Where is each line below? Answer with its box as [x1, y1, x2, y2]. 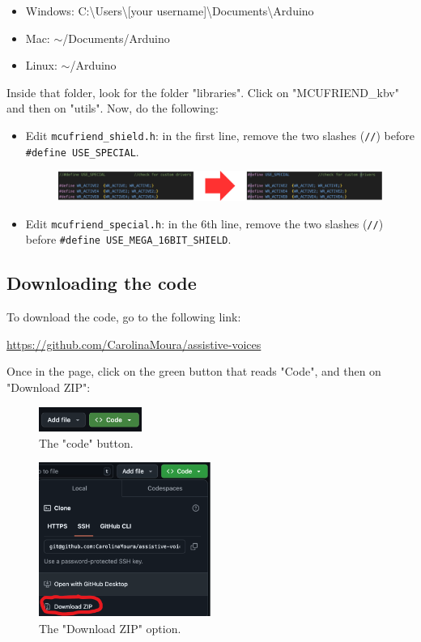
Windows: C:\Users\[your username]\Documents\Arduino [25, 2, 314, 19]
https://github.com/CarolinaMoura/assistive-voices [6, 335, 262, 352]
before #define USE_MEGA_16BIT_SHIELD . [25, 231, 232, 248]
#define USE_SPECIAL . [25, 142, 139, 159]
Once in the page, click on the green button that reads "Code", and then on [6, 363, 381, 380]
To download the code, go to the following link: [6, 308, 241, 325]
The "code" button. [39, 434, 134, 451]
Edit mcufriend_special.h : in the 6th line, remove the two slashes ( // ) [25, 215, 384, 232]
